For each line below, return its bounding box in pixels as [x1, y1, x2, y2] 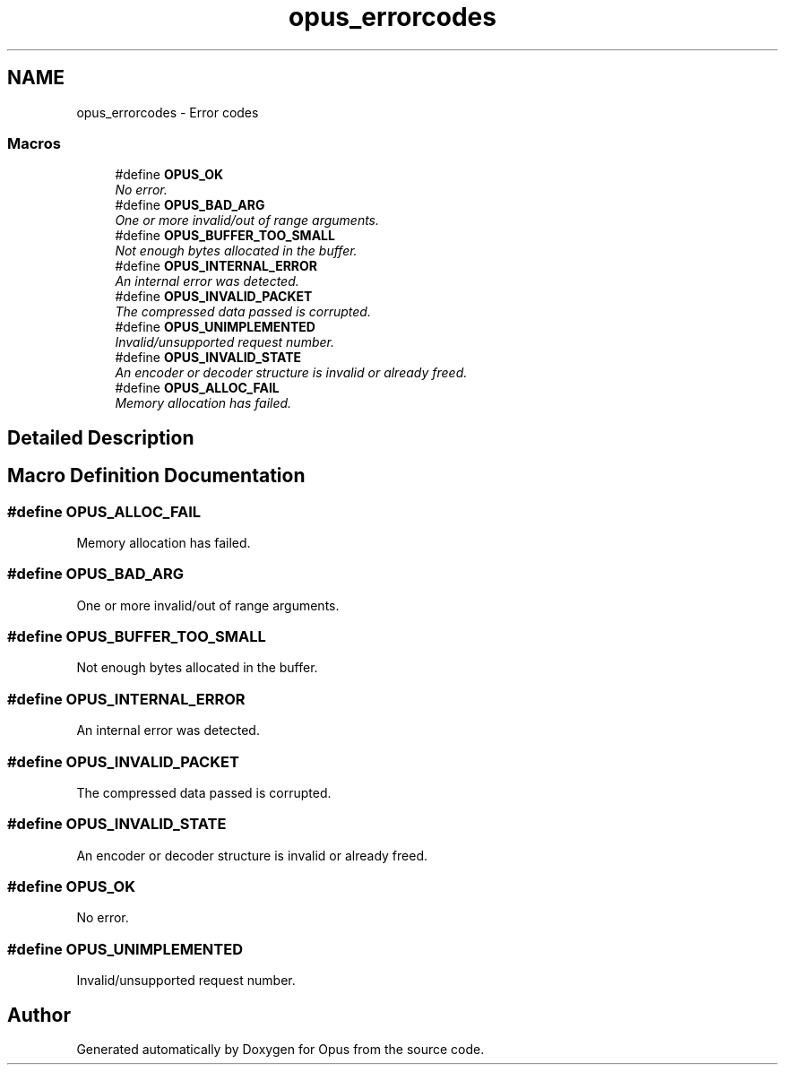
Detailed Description [7, 426, 194, 449]
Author [7, 1003, 71, 1026]
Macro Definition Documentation [7, 464, 306, 488]
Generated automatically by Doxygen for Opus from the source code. [76, 1042, 485, 1058]
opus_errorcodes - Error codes [76, 104, 259, 120]
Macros [7, 134, 61, 152]
